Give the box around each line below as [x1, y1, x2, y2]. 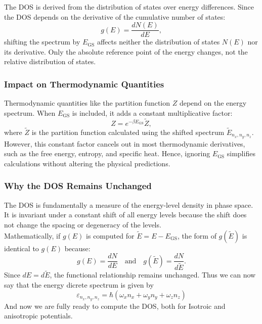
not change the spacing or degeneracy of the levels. [4, 219, 161, 229]
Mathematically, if [4, 230, 61, 241]
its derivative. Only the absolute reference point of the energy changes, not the [4, 46, 248, 57]
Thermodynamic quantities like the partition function [4, 98, 170, 108]
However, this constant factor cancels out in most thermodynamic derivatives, [4, 138, 245, 149]
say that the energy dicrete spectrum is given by [4, 280, 154, 290]
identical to [4, 243, 39, 253]
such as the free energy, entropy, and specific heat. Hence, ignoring [4, 148, 210, 159]
